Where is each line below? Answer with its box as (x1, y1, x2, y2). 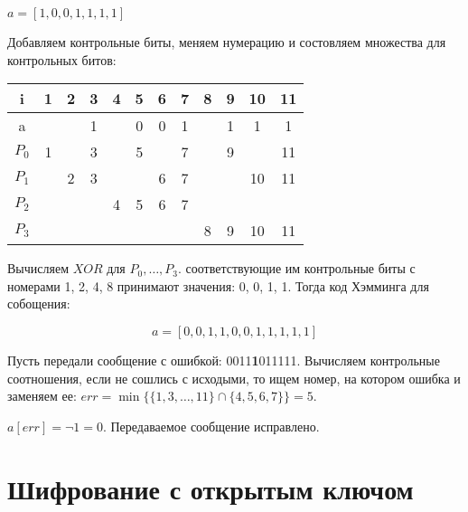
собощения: (7, 294, 70, 313)
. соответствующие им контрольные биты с (178, 259, 416, 278)
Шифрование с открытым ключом (7, 469, 414, 507)
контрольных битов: (7, 50, 117, 69)
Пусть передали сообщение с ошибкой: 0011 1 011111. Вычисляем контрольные (7, 350, 440, 369)
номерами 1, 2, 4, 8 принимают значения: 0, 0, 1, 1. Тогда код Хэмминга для (7, 276, 429, 295)
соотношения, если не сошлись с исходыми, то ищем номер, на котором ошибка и (7, 368, 461, 387)
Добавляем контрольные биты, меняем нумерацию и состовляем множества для (7, 33, 446, 51)
